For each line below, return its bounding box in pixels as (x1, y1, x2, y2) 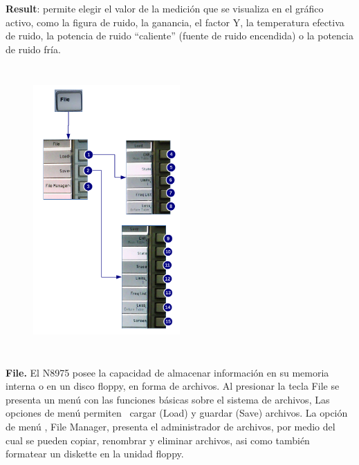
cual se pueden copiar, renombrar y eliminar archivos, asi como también (6, 433, 310, 447)
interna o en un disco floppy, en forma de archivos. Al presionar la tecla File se (6, 379, 340, 393)
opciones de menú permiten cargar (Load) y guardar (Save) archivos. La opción (6, 406, 348, 420)
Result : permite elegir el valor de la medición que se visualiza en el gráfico (6, 1, 324, 15)
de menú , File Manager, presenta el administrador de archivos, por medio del (6, 419, 335, 434)
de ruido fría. (6, 41, 61, 56)
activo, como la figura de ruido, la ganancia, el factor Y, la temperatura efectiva (6, 15, 344, 29)
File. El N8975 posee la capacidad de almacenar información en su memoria (6, 365, 329, 379)
